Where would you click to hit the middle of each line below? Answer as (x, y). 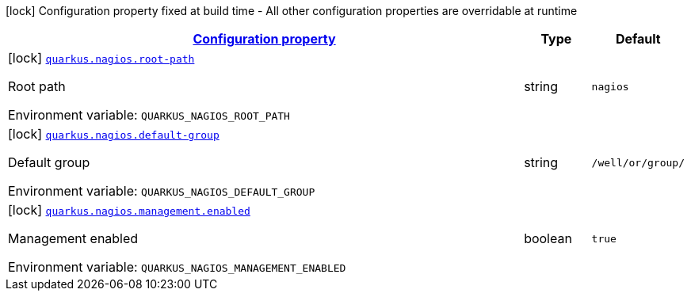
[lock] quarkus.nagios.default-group (114, 134)
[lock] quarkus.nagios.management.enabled (129, 210)
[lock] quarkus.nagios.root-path (101, 58)
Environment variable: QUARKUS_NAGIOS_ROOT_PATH (149, 115)
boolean (548, 238)
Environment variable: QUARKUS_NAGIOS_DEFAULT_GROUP (162, 191)
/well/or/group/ (638, 162)
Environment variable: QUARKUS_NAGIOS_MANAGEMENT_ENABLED (177, 267)
